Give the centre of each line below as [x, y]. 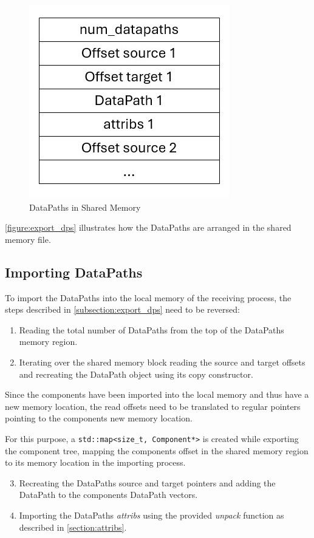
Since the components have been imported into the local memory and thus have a [157, 394]
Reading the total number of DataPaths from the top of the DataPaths [152, 329]
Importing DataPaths [74, 272]
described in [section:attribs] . [73, 527]
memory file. [28, 239]
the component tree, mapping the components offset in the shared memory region [157, 450]
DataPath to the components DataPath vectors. [108, 495]
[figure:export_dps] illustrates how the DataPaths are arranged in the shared [148, 227]
